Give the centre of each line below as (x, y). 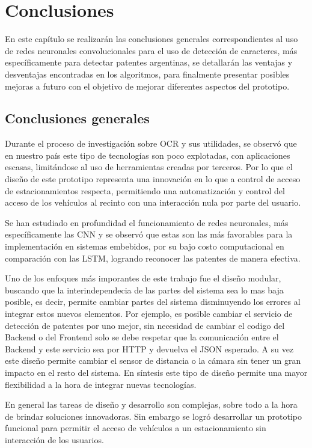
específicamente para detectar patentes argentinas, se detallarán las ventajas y (149, 62)
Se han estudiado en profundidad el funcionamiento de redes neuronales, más (147, 222)
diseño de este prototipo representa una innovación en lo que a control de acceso (153, 179)
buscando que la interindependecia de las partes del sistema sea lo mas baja (144, 290)
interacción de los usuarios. (54, 439)
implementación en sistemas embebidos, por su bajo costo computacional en (145, 246)
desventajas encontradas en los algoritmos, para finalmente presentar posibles (147, 74)
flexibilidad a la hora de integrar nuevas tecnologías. (101, 384)
